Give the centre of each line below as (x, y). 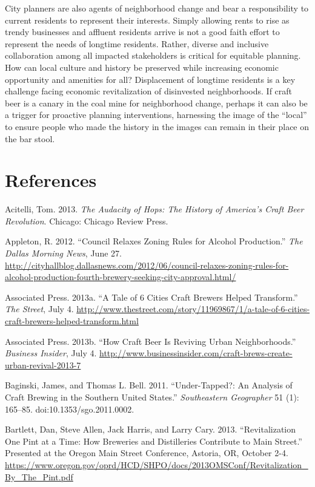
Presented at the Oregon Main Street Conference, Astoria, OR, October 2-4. (147, 453)
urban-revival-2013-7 (43, 364)
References (51, 180)
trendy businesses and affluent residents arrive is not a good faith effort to (142, 32)
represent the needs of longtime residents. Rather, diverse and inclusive (137, 43)
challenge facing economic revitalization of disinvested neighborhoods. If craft (149, 91)
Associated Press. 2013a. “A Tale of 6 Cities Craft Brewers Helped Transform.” (151, 297)
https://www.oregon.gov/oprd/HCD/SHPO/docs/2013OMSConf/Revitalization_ (157, 464)
